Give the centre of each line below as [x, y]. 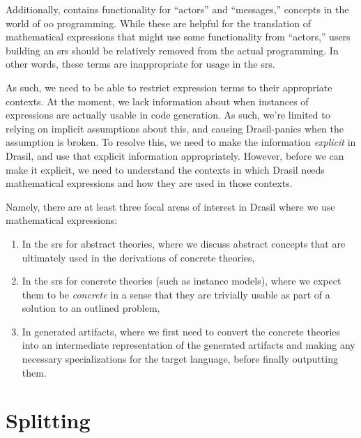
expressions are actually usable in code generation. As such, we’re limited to [168, 115]
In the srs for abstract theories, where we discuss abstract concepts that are [184, 243]
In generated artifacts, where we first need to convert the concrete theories [181, 331]
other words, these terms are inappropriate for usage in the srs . [140, 64]
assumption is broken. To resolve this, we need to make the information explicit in [181, 142]
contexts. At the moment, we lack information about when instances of [157, 101]
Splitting [48, 420]
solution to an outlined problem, [91, 308]
